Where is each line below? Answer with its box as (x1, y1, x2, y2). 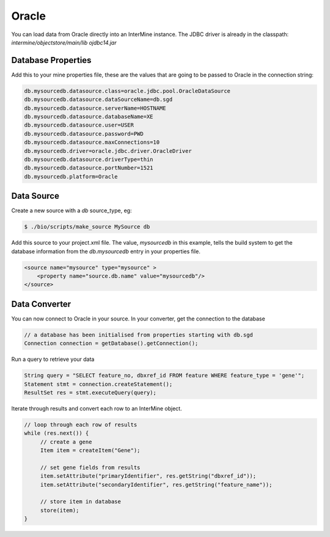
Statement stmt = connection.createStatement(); (24, 380, 173, 388)
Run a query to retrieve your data (11, 355, 95, 363)
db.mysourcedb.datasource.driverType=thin (24, 156, 153, 163)
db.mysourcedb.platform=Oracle (24, 173, 119, 180)
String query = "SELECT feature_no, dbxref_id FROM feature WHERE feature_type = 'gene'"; (24, 372, 305, 379)
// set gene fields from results (40, 464, 141, 471)
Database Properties (11, 55, 92, 65)
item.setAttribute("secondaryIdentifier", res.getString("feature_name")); (40, 481, 273, 488)
